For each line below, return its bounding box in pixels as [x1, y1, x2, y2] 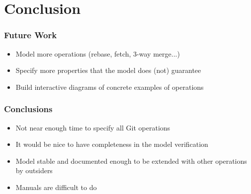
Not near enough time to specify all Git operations [15, 122, 170, 132]
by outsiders [15, 165, 53, 176]
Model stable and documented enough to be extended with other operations [15, 155, 247, 166]
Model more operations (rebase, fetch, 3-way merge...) [15, 48, 180, 59]
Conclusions [4, 103, 53, 115]
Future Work [4, 29, 57, 41]
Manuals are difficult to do [15, 182, 97, 192]
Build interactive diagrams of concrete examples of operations [15, 81, 204, 92]
